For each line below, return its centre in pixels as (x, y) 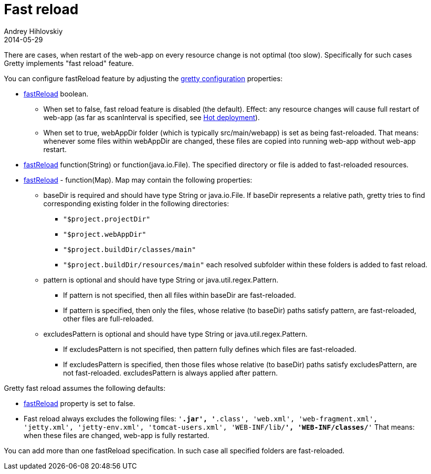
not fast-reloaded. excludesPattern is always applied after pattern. (170, 373)
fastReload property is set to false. (80, 403)
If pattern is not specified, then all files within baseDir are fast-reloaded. (180, 295)
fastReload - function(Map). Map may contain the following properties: (138, 180)
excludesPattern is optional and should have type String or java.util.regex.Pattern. (176, 334)
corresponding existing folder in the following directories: (136, 203)
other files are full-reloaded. (109, 318)
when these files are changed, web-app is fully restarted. (116, 435)
